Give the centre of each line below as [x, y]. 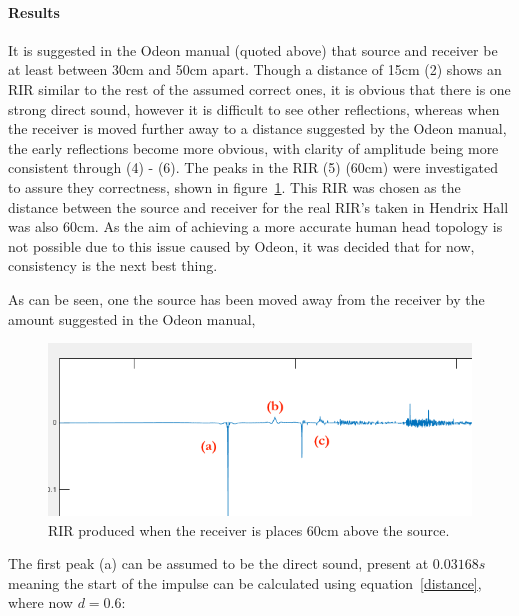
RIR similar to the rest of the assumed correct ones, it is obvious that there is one [259, 88]
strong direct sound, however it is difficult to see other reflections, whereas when [254, 108]
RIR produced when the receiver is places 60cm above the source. [249, 529]
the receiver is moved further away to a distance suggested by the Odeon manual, [257, 128]
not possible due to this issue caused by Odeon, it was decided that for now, [241, 245]
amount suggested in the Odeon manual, [132, 318]
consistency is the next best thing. [113, 265]
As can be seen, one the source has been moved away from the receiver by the [246, 298]
